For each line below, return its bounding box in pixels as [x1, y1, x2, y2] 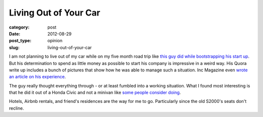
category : [9, 24, 30, 30]
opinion [47, 38, 63, 44]
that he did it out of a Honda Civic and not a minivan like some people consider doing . [9, 90, 181, 96]
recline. [9, 105, 24, 111]
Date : [9, 31, 20, 36]
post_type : [9, 38, 32, 44]
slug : [9, 44, 19, 50]
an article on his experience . [9, 74, 66, 80]
